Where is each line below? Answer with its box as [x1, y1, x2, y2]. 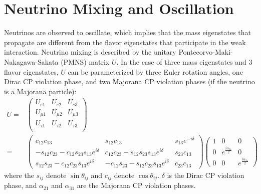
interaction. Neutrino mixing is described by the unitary [4, 47, 176, 57]
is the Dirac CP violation [167, 169, 244, 180]
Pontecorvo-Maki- [178, 47, 233, 57]
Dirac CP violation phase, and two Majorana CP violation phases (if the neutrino [4, 76, 255, 87]
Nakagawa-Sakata [4, 56, 59, 67]
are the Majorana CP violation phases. [77, 180, 196, 190]
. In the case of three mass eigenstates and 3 [116, 56, 252, 67]
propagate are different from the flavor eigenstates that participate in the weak [4, 37, 246, 47]
